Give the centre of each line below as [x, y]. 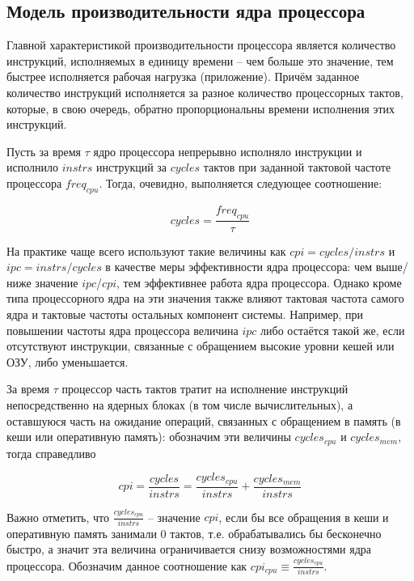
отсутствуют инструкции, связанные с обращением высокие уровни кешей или [201, 346]
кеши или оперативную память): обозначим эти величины [149, 437]
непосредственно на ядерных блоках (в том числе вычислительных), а [180, 404]
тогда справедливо [51, 453]
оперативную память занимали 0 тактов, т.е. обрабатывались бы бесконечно [194, 533]
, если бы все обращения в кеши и [304, 517]
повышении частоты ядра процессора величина [123, 330]
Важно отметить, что [58, 517]
